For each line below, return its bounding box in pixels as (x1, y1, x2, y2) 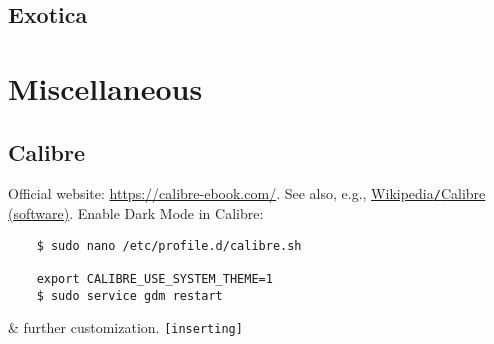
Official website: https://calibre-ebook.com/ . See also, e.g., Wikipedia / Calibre (8, 183, 486, 204)
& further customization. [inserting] (8, 317, 243, 338)
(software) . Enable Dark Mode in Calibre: (8, 203, 264, 224)
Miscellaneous (8, 67, 203, 108)
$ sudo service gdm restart (36, 288, 223, 303)
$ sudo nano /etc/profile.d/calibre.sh (36, 238, 302, 253)
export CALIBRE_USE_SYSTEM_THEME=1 (36, 271, 273, 286)
